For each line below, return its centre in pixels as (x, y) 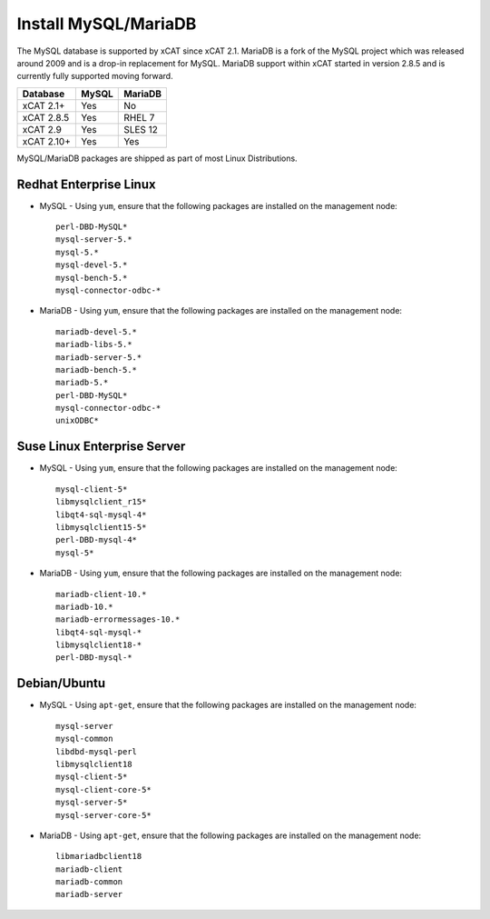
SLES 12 (141, 129)
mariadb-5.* (82, 383)
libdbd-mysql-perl (97, 751)
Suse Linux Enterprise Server (101, 447)
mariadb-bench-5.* (97, 370)
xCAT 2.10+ (47, 141)
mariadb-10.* (84, 606)
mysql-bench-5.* (92, 278)
